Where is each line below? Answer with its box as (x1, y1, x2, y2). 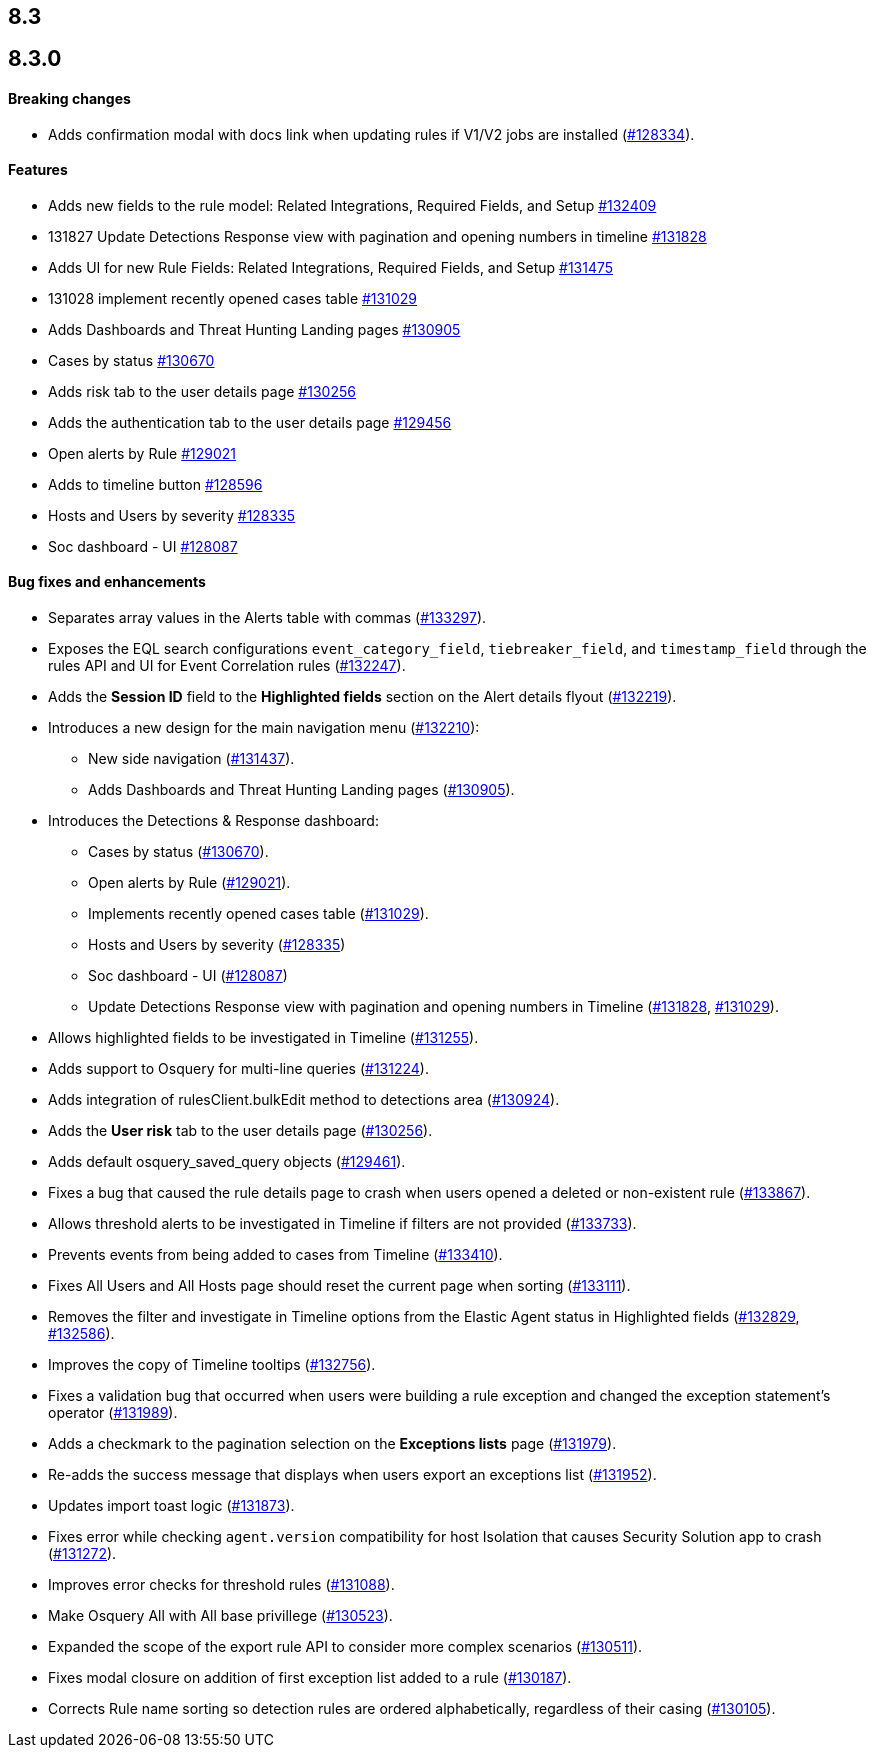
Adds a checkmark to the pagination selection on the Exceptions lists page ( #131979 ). (48, 1435, 617, 1453)
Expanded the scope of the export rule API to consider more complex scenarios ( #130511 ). (48, 1638, 643, 1656)
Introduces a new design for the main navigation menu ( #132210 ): (48, 719, 480, 737)
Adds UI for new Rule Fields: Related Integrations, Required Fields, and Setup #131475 (48, 258, 614, 276)
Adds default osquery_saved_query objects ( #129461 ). (48, 1153, 406, 1171)
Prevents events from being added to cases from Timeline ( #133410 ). (48, 1246, 503, 1264)
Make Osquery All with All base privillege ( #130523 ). (48, 1607, 393, 1625)
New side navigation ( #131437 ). (88, 750, 295, 768)
